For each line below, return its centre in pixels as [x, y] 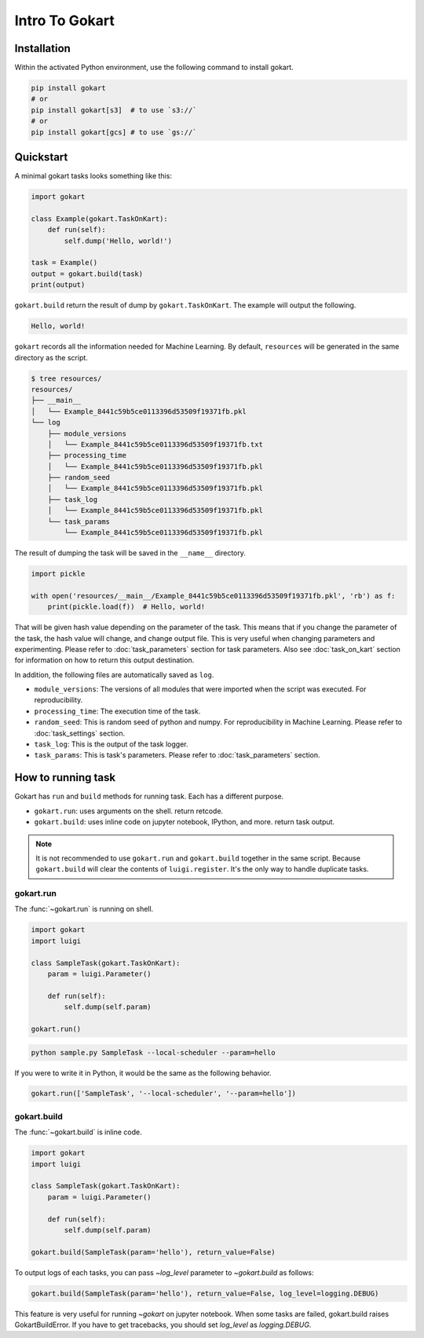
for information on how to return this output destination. [104, 660]
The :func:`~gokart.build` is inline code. [78, 1132]
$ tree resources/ [66, 378]
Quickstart [41, 157]
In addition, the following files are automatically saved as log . [114, 675]
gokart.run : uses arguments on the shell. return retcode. [129, 811]
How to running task [65, 778]
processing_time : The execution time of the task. [117, 711]
